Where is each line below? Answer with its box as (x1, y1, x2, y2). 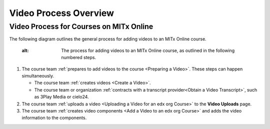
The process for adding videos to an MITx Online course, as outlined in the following (61, 47, 235, 53)
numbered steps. (61, 54, 96, 60)
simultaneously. (21, 72, 54, 78)
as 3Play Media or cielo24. (34, 94, 89, 100)
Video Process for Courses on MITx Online (9, 22, 153, 31)
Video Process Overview (9, 7, 114, 18)
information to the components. (21, 115, 87, 121)
